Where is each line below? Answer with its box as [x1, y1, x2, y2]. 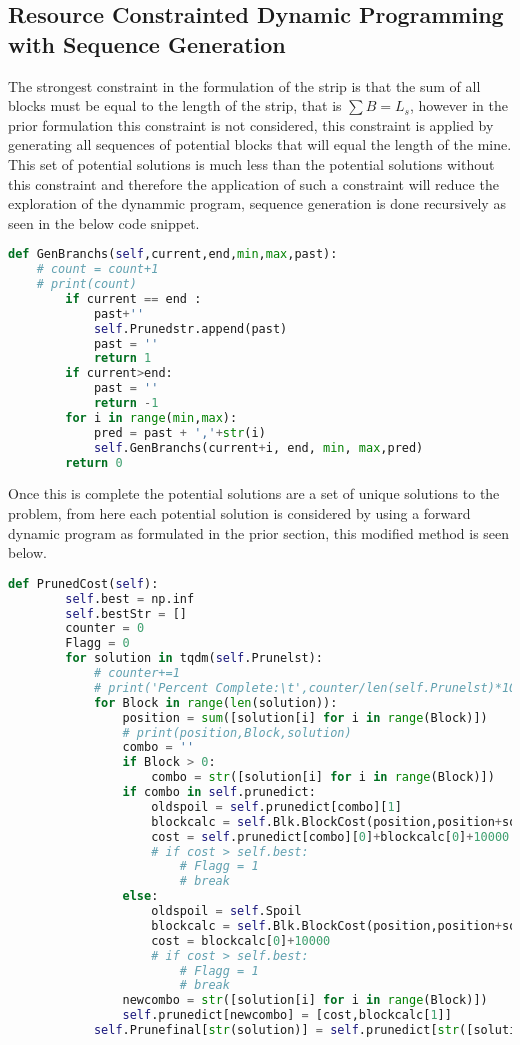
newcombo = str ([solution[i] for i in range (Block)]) [122, 993, 488, 1008]
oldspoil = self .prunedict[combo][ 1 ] [151, 799, 402, 814]
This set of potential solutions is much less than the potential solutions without [8, 153, 495, 174]
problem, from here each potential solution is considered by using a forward [8, 503, 471, 524]
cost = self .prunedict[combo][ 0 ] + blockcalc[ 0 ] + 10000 [151, 829, 510, 844]
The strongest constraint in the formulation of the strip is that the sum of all [8, 75, 481, 96]
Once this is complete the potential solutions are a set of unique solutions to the [8, 483, 500, 504]
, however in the [409, 95, 508, 116]
